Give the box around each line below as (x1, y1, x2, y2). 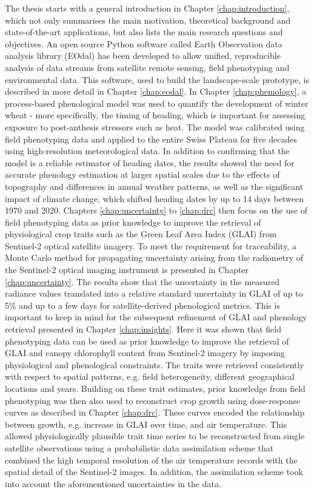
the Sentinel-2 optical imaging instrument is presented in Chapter (5, 263, 249, 276)
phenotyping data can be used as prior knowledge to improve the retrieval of (5, 334, 289, 347)
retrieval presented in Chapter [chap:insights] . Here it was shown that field (5, 323, 281, 335)
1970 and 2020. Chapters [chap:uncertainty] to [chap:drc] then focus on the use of (5, 204, 307, 217)
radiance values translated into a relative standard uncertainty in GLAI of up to (5, 287, 303, 300)
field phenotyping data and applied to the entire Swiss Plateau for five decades (5, 132, 297, 145)
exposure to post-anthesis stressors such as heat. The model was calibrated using (5, 120, 305, 133)
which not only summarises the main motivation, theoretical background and (5, 13, 291, 26)
